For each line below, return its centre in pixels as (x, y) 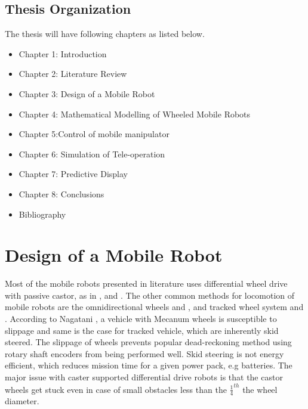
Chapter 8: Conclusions (61, 193)
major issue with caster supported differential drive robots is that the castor (144, 377)
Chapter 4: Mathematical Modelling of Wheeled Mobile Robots (135, 114)
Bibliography (42, 214)
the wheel (260, 389)
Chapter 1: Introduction (63, 53)
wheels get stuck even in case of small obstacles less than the (116, 389)
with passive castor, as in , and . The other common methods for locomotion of (150, 295)
